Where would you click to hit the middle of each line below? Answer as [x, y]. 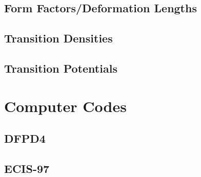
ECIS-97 [27, 168]
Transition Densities [58, 38]
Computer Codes [65, 106]
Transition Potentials [61, 68]
